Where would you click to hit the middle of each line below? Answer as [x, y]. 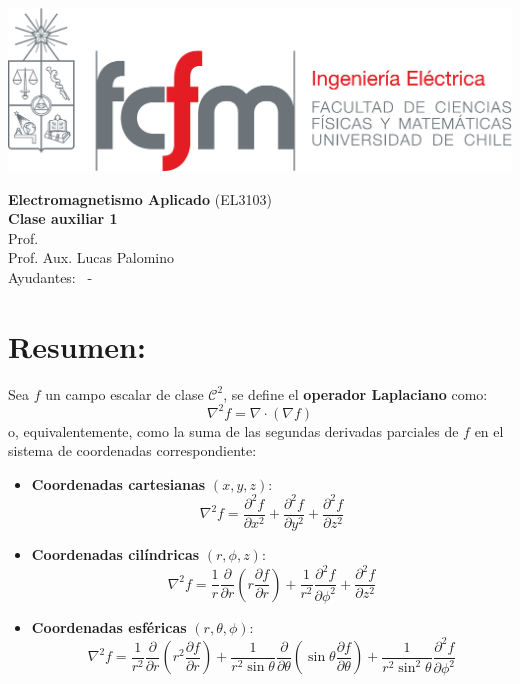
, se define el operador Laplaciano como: [355, 393]
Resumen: [77, 345]
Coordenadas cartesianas [118, 483]
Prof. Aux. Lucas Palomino [91, 257]
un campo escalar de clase [124, 393]
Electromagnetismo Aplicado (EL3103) [140, 198]
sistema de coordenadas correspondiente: [132, 450]
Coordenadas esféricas [109, 626]
